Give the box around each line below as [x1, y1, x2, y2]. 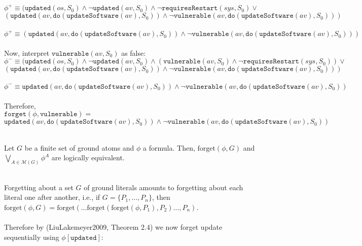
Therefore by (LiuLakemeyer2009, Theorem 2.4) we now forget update [4, 222, 223, 232]
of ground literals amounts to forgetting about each [84, 182, 243, 192]
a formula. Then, [143, 142, 195, 153]
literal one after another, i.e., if [4, 192, 100, 202]
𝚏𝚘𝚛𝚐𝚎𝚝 [4, 111, 27, 118]
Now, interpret [4, 47, 50, 58]
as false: [121, 47, 146, 58]
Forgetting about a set [4, 182, 74, 192]
